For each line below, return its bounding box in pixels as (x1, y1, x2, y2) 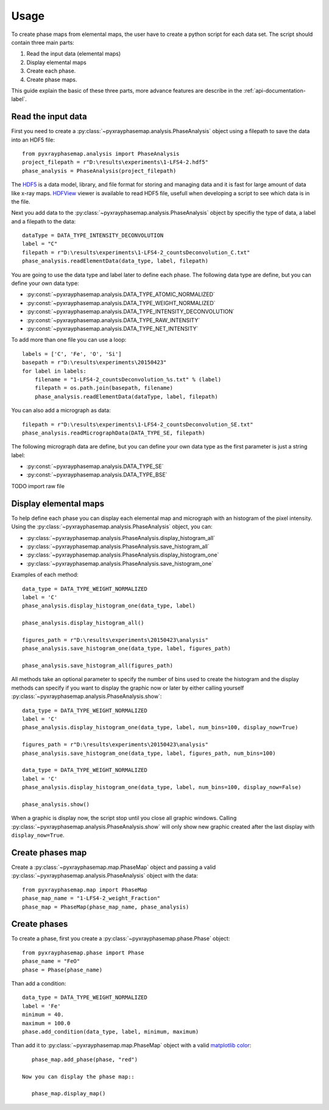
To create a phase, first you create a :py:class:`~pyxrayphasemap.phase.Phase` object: (11, 935, 230, 942)
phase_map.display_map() (31, 1090, 106, 1097)
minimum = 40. (22, 1011, 64, 1018)
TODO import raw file (11, 482, 65, 489)
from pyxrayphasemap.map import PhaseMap (22, 886, 147, 893)
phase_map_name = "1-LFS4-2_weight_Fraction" (22, 895, 161, 902)
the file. (11, 198, 30, 205)
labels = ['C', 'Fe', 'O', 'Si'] (22, 350, 122, 357)
